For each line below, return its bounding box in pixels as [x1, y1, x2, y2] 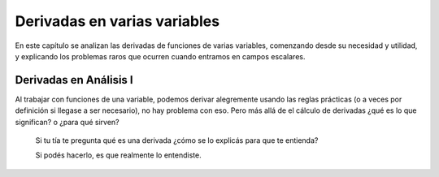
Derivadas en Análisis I [15, 73, 133, 87]
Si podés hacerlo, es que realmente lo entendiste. [35, 150, 202, 160]
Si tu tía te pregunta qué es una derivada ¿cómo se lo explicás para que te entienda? [35, 136, 319, 145]
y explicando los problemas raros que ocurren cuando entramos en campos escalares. [15, 51, 306, 61]
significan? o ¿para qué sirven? [15, 117, 120, 127]
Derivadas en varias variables [15, 12, 219, 30]
